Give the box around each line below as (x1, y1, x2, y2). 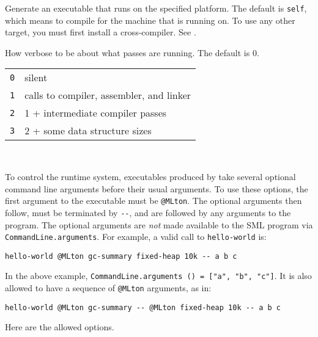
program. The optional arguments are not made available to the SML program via (5, 218, 313, 231)
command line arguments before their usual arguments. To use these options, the (5, 182, 308, 195)
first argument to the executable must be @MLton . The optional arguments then (5, 194, 302, 207)
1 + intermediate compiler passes (24, 106, 167, 120)
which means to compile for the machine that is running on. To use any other (5, 13, 295, 26)
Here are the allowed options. (5, 321, 114, 333)
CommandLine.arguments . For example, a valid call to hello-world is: (5, 230, 267, 243)
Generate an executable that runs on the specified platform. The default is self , (5, 2, 307, 14)
